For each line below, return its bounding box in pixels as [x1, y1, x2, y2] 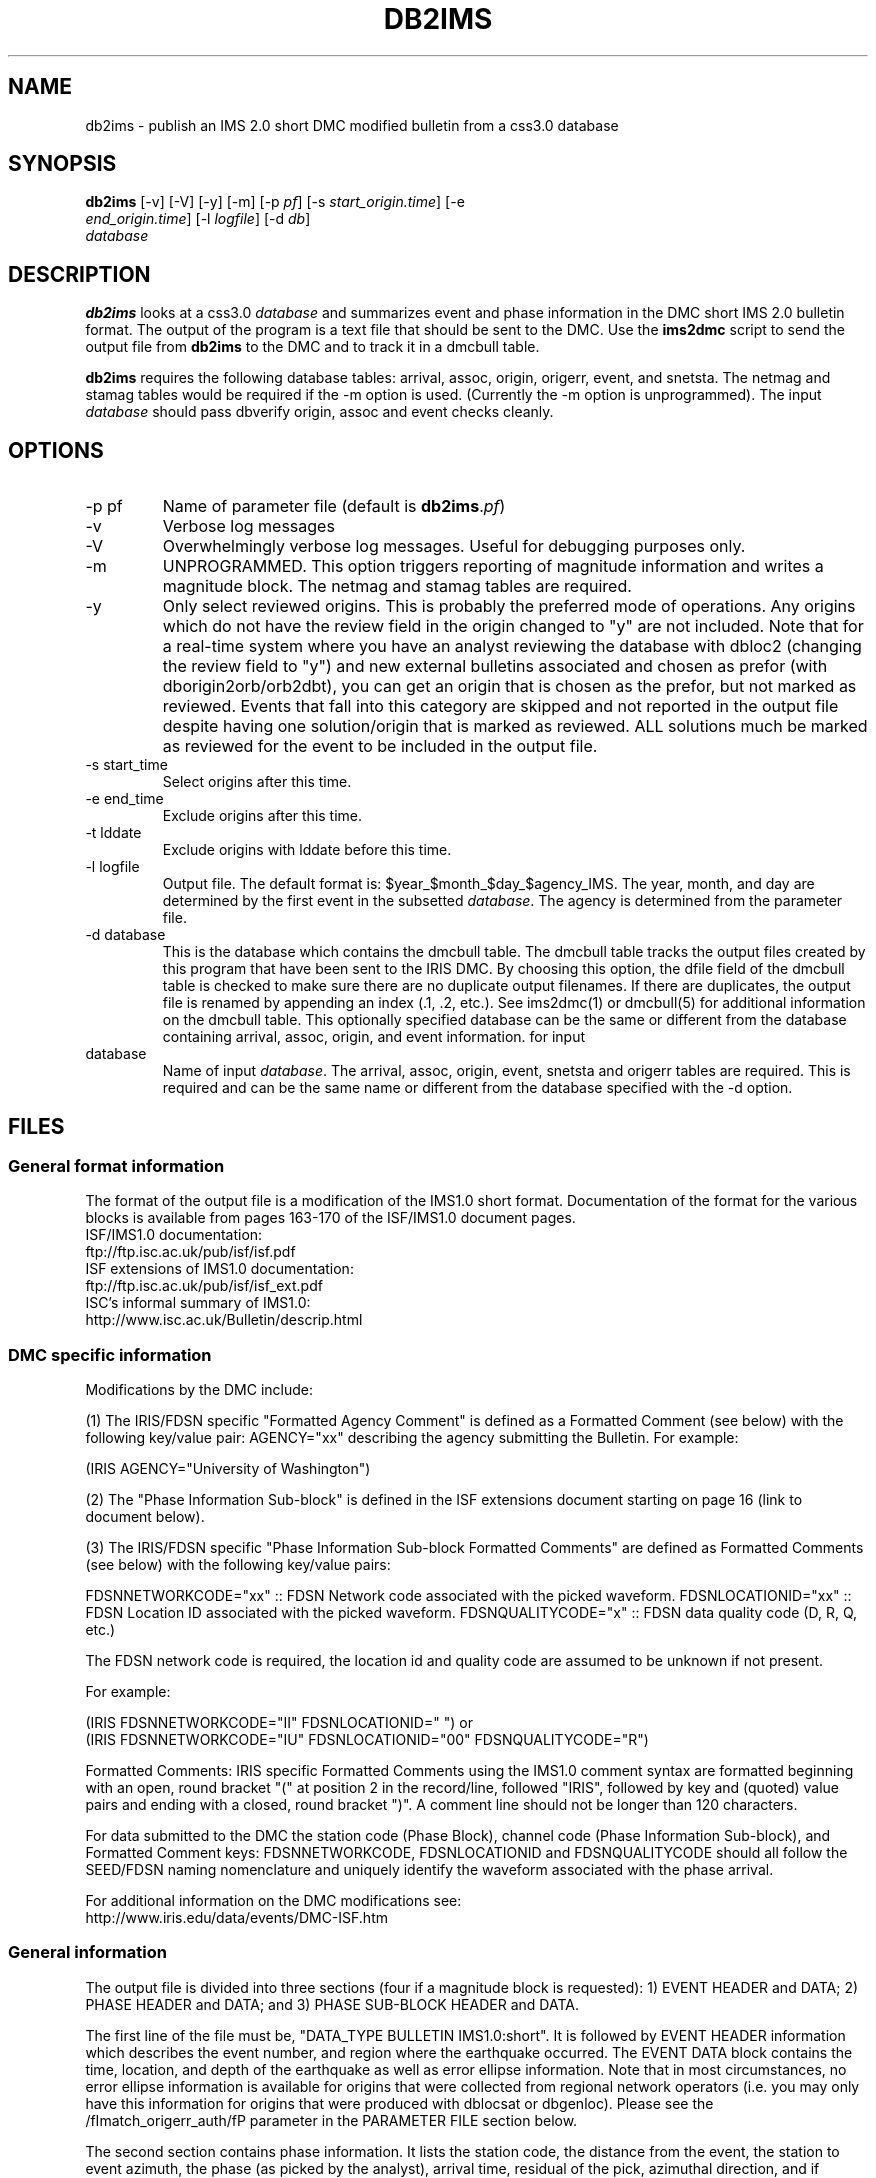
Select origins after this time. [162, 773, 352, 791]
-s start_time [85, 756, 168, 774]
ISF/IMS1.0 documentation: [85, 1226, 263, 1244]
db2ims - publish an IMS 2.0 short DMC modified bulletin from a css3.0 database [85, 116, 619, 134]
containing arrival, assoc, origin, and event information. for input [162, 1028, 585, 1046]
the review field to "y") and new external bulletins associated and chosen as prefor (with [162, 656, 828, 677]
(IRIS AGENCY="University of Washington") [85, 1460, 371, 1478]
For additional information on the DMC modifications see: [85, 1892, 462, 1910]
